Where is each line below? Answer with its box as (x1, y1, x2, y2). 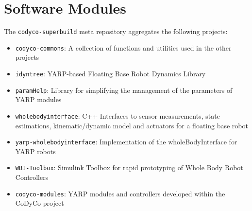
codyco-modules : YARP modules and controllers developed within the (15, 188, 225, 198)
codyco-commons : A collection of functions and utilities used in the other (15, 42, 232, 53)
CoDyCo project (15, 198, 64, 208)
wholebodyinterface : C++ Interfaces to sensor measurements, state (15, 110, 220, 121)
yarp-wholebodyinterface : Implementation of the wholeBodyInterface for (15, 137, 237, 147)
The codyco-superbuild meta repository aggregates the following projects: (4, 26, 228, 36)
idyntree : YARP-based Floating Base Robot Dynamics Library (15, 69, 206, 79)
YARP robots (15, 146, 56, 156)
